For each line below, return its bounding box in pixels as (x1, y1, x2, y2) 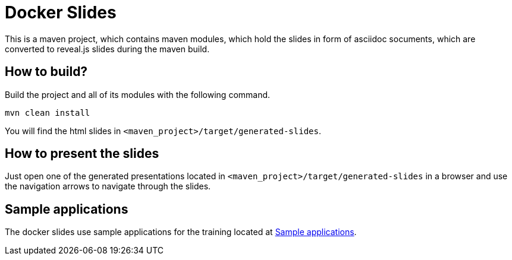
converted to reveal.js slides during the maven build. (5, 43, 210, 54)
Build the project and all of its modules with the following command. (5, 89, 271, 100)
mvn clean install (5, 107, 90, 118)
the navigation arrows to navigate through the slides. (5, 181, 211, 192)
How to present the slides (5, 146, 159, 161)
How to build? (5, 64, 88, 80)
